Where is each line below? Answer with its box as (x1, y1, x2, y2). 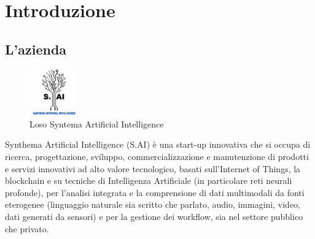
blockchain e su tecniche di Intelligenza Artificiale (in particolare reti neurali (5, 174, 292, 187)
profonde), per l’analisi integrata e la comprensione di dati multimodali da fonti (5, 186, 305, 199)
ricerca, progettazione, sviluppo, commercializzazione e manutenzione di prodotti (5, 150, 309, 162)
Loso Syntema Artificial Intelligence (29, 117, 164, 130)
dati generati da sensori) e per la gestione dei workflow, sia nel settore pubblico (5, 210, 303, 222)
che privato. (5, 222, 49, 235)
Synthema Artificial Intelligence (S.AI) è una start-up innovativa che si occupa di (5, 138, 311, 151)
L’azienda (5, 39, 67, 58)
